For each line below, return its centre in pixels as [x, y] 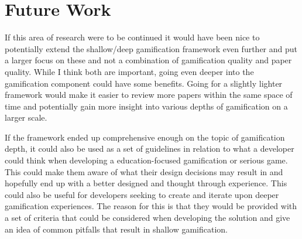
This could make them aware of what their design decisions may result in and [144, 171]
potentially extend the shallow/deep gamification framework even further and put [151, 48]
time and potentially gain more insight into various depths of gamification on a [146, 106]
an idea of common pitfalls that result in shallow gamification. [116, 229]
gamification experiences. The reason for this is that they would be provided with [151, 206]
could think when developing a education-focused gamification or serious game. [146, 160]
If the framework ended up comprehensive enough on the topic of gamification [145, 137]
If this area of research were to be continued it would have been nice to [132, 37]
